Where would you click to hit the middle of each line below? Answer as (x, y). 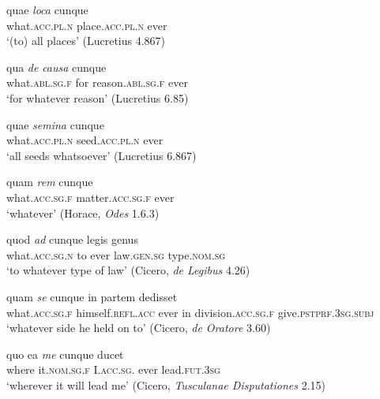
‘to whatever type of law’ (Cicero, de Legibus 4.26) (128, 270)
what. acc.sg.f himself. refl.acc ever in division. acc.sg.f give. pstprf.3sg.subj (190, 312)
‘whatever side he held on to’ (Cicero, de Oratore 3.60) (139, 328)
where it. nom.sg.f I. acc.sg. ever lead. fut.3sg (113, 369)
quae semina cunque (55, 124)
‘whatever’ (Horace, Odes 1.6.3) (83, 213)
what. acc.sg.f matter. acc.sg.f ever (90, 197)
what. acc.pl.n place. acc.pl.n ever (87, 25)
